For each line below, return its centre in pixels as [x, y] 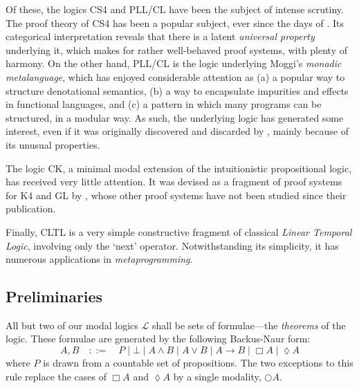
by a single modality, [217, 376]
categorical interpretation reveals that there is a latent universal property [160, 36]
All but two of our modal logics [72, 325]
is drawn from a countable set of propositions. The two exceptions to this [198, 363]
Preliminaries [54, 296]
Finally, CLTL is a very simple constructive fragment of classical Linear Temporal [179, 231]
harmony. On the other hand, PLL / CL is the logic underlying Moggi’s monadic [174, 63]
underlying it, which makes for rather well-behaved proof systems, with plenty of [177, 49]
